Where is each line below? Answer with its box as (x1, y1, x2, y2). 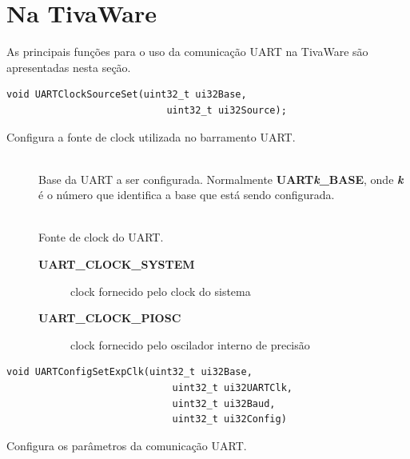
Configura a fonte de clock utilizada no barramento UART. (6, 128, 296, 145)
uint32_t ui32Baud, (172, 397, 276, 409)
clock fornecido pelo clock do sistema (70, 282, 251, 299)
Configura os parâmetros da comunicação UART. (6, 437, 247, 453)
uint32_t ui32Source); (166, 104, 287, 116)
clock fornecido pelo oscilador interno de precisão (70, 336, 310, 353)
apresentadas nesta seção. (6, 58, 131, 75)
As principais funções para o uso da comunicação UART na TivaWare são (6, 43, 368, 60)
